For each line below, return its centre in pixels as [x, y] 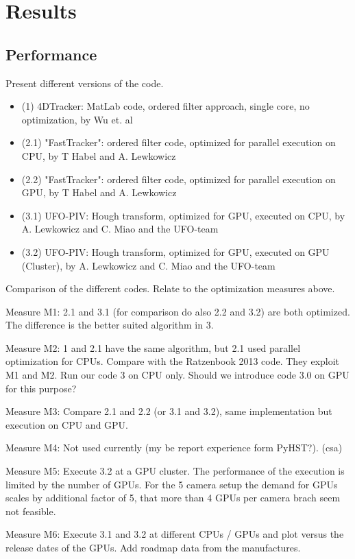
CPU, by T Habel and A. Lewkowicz [99, 155]
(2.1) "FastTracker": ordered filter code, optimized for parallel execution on [179, 142]
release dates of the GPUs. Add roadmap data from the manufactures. [153, 548]
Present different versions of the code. [85, 83]
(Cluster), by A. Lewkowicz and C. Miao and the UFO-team [148, 265]
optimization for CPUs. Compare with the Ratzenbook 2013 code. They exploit [173, 361]
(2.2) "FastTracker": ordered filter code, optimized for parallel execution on [179, 179]
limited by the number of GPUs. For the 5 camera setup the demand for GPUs [172, 484]
